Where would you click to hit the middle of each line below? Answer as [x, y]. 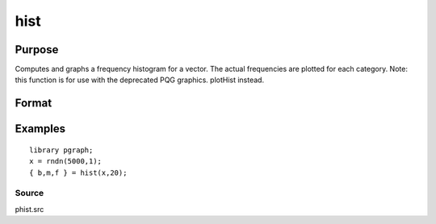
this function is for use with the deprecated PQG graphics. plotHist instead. [140, 80]
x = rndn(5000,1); [66, 162]
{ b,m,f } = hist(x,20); [78, 172]
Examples [40, 129]
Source [29, 193]
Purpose [37, 50]
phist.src [29, 209]
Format [34, 104]
